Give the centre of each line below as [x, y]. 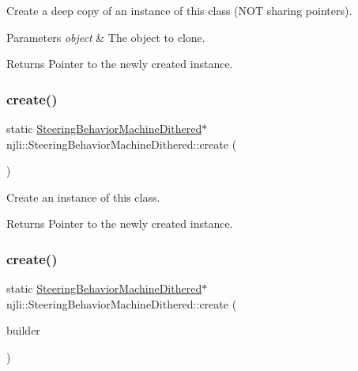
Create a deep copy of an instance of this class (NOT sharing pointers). [179, 10]
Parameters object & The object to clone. [106, 37]
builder [23, 330]
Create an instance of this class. [83, 197]
